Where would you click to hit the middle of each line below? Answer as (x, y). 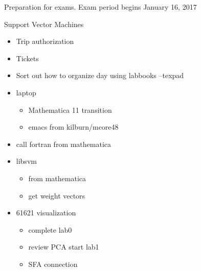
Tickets (27, 58)
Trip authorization (45, 41)
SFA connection (53, 264)
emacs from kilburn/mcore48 (73, 127)
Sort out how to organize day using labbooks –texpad (100, 75)
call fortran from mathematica (64, 144)
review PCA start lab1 (64, 247)
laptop (26, 92)
